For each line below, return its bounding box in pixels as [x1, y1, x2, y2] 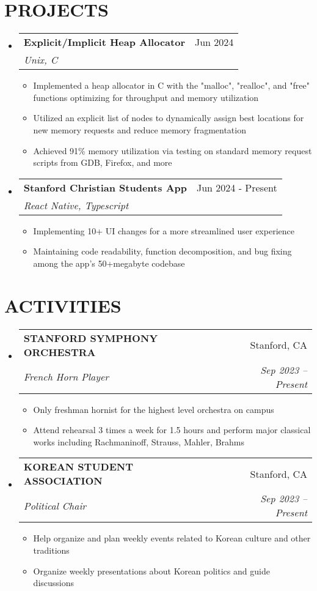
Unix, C [23, 53, 58, 67]
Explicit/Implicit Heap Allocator [23, 35, 185, 50]
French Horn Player [23, 370, 109, 384]
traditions [33, 543, 70, 556]
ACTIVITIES [4, 292, 122, 318]
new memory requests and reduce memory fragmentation [33, 123, 246, 136]
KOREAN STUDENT [23, 459, 133, 474]
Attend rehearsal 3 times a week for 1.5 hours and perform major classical [33, 423, 311, 436]
